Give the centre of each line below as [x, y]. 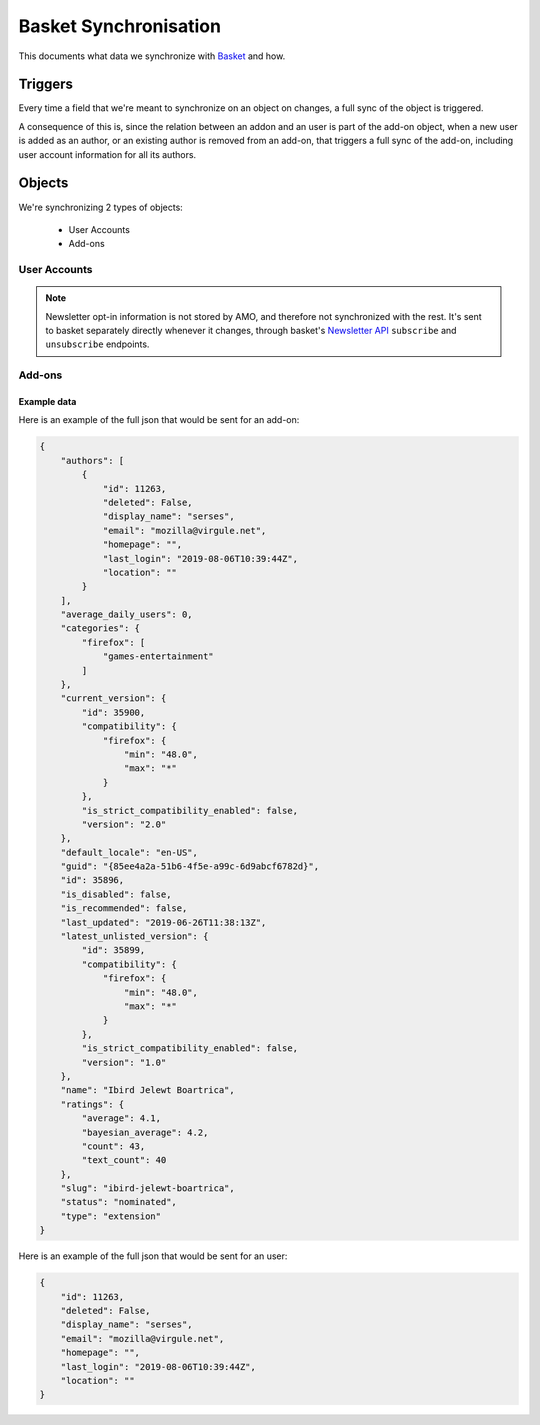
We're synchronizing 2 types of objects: [101, 207]
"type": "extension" [111, 1216]
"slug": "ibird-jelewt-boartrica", [147, 1188]
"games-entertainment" [158, 656]
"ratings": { [92, 1104]
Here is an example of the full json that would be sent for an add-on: [159, 420]
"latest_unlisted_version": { [134, 936]
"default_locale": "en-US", [129, 852]
